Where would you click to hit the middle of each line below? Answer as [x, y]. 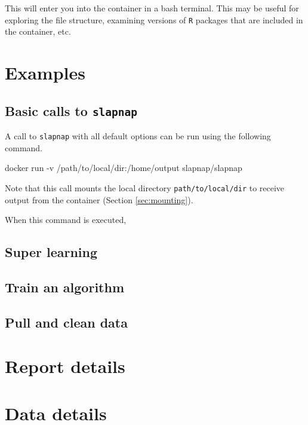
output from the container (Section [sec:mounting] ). [99, 199]
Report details [65, 366]
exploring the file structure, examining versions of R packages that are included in [154, 19]
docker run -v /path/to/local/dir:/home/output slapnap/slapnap [124, 168]
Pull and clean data [66, 322]
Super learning [51, 252]
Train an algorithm [65, 287]
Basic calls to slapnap [71, 110]
